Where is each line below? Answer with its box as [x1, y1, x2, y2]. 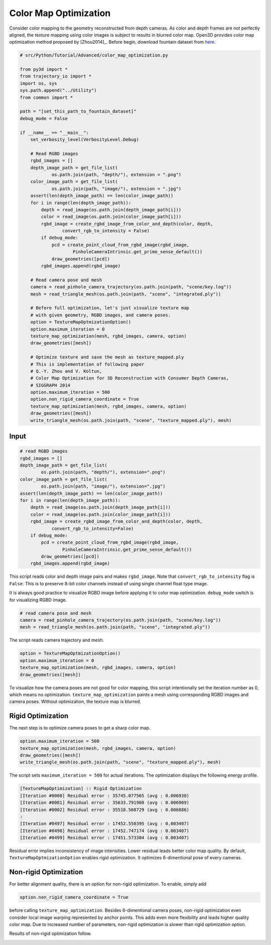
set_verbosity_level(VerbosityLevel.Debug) [30, 137, 139, 142]
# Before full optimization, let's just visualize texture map [30, 305, 190, 311]
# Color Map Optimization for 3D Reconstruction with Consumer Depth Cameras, [30, 375, 229, 381]
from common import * [20, 94, 73, 100]
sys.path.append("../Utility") [20, 88, 97, 93]
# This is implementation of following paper [30, 361, 145, 367]
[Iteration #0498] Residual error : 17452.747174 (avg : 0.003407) [20, 828, 190, 834]
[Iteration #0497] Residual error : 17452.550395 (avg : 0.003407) [20, 821, 190, 827]
